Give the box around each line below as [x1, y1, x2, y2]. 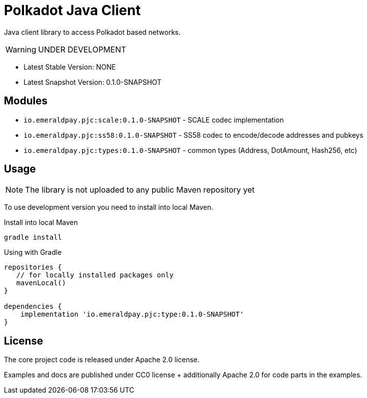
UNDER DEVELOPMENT [38, 44, 127, 54]
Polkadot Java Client [4, 2, 141, 19]
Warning [5, 44, 36, 54]
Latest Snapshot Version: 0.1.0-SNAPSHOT [24, 77, 162, 86]
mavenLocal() [16, 279, 66, 287]
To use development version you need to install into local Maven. [4, 203, 213, 212]
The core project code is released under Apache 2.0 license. [4, 355, 200, 364]
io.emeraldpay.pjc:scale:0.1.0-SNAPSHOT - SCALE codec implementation [24, 115, 284, 124]
